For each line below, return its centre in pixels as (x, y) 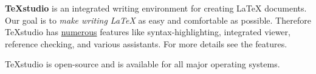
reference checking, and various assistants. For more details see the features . (146, 43)
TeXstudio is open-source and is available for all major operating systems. (143, 64)
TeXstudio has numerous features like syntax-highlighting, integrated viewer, (148, 32)
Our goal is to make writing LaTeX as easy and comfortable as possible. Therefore (158, 20)
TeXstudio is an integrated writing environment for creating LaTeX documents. (156, 8)
